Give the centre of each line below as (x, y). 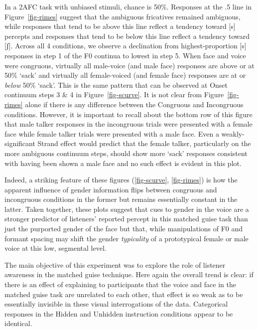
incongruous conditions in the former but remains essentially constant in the (121, 199)
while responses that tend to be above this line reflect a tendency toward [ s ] (120, 26)
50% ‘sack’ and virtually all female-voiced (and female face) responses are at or (125, 75)
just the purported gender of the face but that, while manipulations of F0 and (124, 229)
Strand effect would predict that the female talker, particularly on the (144, 143)
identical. (18, 323)
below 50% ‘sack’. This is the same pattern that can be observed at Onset (116, 84)
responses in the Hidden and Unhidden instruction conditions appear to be (119, 313)
